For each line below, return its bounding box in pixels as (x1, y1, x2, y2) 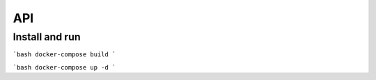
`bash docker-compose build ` (13, 51, 116, 58)
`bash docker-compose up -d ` (13, 63, 116, 71)
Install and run (13, 31, 81, 43)
